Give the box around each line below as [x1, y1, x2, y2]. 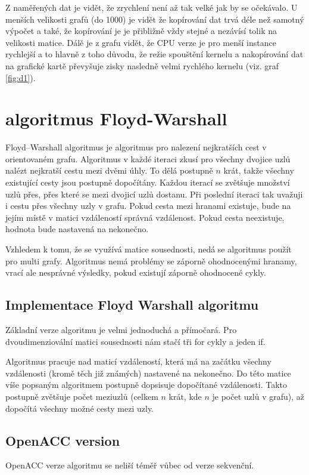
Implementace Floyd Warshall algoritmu [5, 295, 259, 314]
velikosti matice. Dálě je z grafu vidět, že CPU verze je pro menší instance [5, 36, 276, 48]
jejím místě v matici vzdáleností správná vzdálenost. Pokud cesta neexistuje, [5, 211, 285, 223]
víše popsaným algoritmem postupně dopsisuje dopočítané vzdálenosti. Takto [5, 378, 288, 391]
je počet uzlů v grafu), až [212, 390, 304, 402]
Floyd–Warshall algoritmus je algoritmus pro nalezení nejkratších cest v [5, 141, 267, 153]
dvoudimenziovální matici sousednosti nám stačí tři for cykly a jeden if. [5, 335, 266, 347]
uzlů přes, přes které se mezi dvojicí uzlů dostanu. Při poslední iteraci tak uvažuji [5, 187, 303, 200]
